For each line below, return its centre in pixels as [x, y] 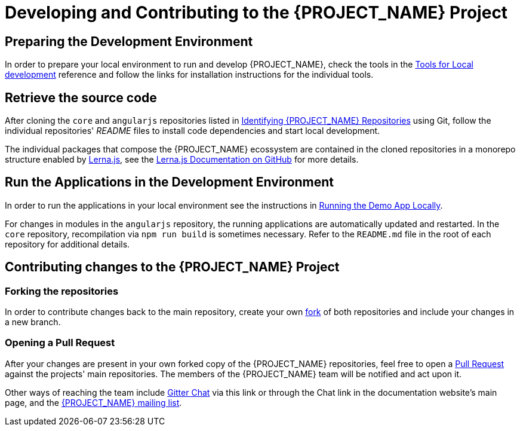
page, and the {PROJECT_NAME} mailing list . [93, 402]
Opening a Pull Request [60, 343]
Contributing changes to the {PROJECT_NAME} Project [172, 267]
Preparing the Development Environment [129, 41]
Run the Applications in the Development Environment [170, 182]
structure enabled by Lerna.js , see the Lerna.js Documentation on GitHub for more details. [182, 160]
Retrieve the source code [81, 97]
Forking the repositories [62, 291]
